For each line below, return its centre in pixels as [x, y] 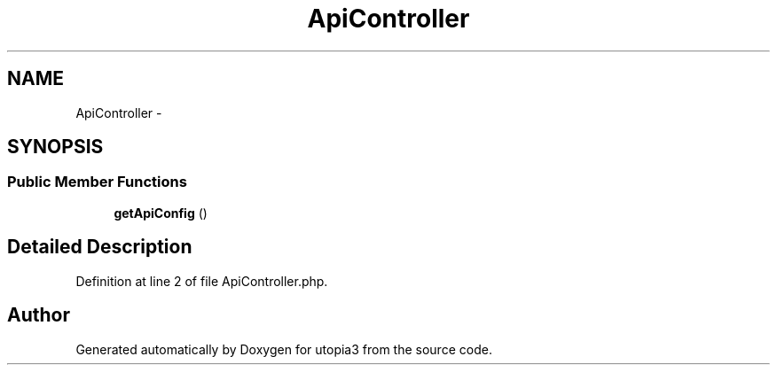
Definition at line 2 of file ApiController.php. [202, 281]
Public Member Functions [97, 182]
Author [39, 315]
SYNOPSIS [55, 147]
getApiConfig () [161, 213]
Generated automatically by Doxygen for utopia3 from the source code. [284, 349]
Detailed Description [100, 247]
